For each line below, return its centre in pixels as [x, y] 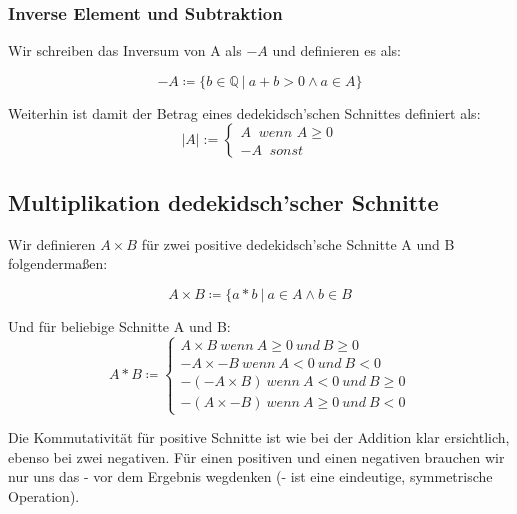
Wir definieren [52, 243]
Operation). [44, 495]
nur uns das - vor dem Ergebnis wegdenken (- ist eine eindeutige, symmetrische [250, 476]
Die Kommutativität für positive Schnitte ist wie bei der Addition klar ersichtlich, [259, 437]
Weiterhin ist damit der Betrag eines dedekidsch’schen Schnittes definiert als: [244, 112]
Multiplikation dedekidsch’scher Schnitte [223, 201]
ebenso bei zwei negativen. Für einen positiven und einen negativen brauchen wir [256, 456]
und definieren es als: [337, 50]
